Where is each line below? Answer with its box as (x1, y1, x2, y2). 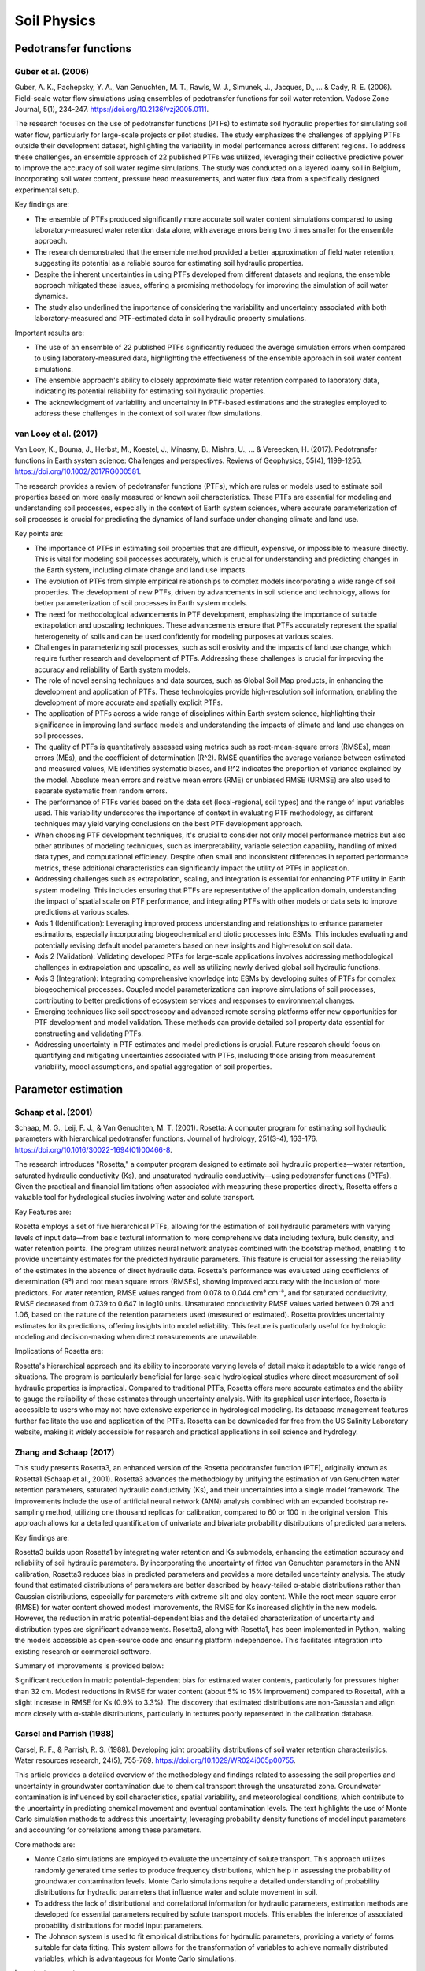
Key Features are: (14, 1207, 72, 1217)
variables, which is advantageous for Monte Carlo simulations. (34, 1954, 236, 1963)
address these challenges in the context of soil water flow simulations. (34, 408, 263, 418)
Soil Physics (14, 12, 96, 29)
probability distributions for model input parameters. (34, 1921, 204, 1930)
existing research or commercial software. (14, 1646, 152, 1656)
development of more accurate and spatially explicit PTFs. (34, 698, 224, 707)
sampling (14, 1507, 45, 1517)
